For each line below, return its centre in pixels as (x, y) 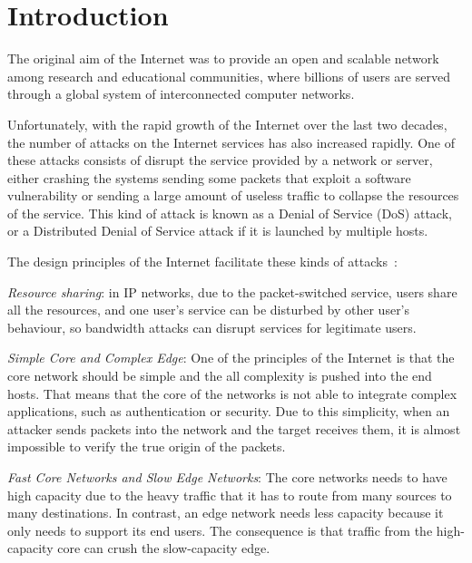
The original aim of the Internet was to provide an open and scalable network (223, 58)
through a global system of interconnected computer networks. (181, 94)
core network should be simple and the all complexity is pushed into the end (220, 376)
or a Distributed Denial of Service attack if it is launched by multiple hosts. (218, 231)
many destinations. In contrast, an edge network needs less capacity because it (226, 513)
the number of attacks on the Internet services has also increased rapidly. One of (231, 142)
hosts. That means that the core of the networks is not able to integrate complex (232, 393)
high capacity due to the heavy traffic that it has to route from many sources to (230, 495)
